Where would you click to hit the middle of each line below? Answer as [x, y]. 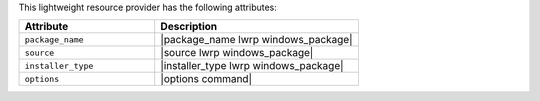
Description [189, 27]
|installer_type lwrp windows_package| [252, 66]
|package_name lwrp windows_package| [256, 40]
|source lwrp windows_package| [237, 53]
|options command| [206, 79]
